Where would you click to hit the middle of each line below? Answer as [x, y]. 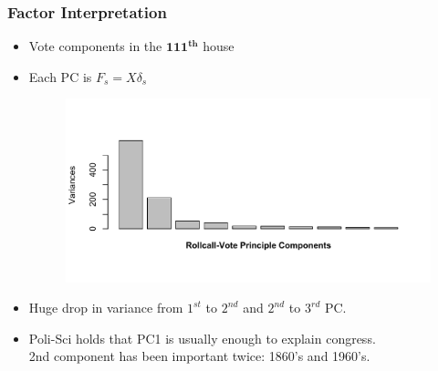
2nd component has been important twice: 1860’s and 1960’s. [199, 356]
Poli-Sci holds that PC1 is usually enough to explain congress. [202, 338]
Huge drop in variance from [106, 308]
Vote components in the [95, 46]
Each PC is [60, 76]
